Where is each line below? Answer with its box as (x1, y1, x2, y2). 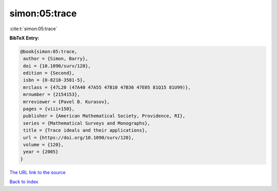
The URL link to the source (9, 169, 66, 175)
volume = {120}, (23, 142, 64, 147)
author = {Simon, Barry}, (23, 56, 88, 61)
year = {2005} (23, 149, 58, 155)
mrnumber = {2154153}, (23, 92, 81, 97)
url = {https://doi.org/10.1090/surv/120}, (23, 135, 134, 140)
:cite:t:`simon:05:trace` (9, 26, 57, 32)
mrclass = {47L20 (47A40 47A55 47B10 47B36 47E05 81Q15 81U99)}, (23, 84, 191, 90)
